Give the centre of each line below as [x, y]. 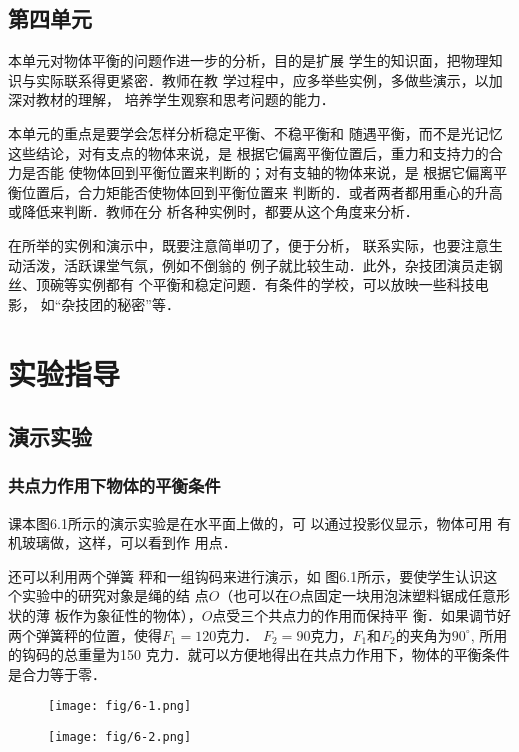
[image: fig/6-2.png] [120, 737]
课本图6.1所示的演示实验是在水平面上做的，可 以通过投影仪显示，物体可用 [250, 522]
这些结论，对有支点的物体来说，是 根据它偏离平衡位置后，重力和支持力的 [248, 152]
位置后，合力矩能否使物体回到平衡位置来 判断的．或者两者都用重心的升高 [262, 191]
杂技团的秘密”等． [120, 303]
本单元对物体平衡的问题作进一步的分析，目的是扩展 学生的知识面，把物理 [248, 60]
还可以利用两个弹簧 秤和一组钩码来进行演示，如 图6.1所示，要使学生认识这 [253, 575]
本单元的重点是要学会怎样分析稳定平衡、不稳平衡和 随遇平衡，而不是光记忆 [255, 132]
